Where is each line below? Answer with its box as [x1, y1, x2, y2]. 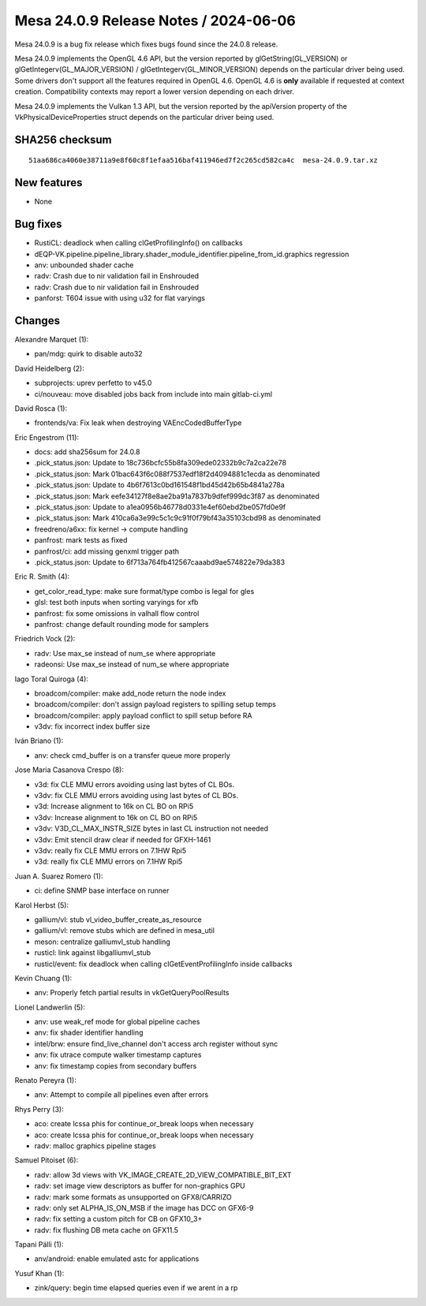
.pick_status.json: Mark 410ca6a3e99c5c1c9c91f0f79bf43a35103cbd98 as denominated [34, 513, 321, 523]
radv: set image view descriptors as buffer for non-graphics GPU [34, 1181, 246, 1191]
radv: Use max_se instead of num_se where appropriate [34, 648, 216, 658]
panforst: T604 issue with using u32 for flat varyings [34, 293, 205, 303]
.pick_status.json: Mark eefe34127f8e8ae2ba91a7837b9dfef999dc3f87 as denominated [34, 491, 319, 501]
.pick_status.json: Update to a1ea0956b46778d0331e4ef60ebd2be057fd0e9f [34, 502, 286, 512]
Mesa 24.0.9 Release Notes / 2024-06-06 [14, 12, 296, 29]
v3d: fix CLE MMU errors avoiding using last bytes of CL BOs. [34, 779, 235, 789]
